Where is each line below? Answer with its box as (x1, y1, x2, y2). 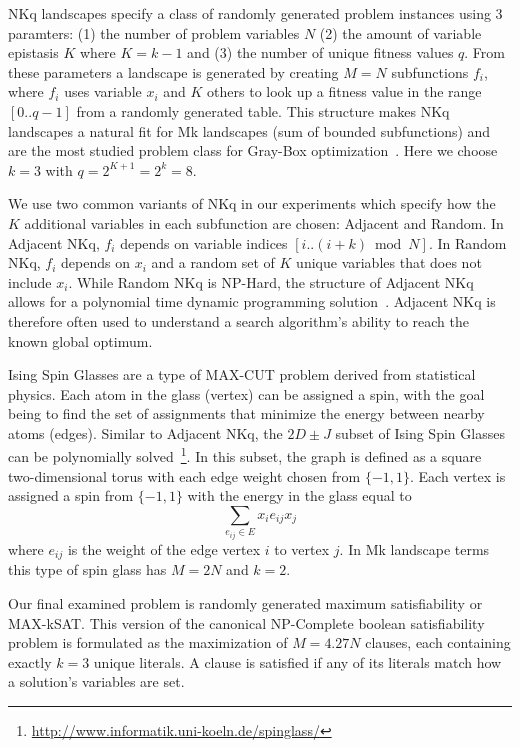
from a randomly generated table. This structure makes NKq (76, 100, 450, 121)
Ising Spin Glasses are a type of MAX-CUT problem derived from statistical (8, 364, 476, 385)
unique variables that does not (296, 252, 482, 273)
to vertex (274, 538, 330, 559)
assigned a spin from (8, 485, 134, 506)
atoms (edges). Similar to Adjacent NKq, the (8, 422, 283, 443)
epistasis (8, 42, 59, 63)
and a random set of (151, 252, 275, 273)
